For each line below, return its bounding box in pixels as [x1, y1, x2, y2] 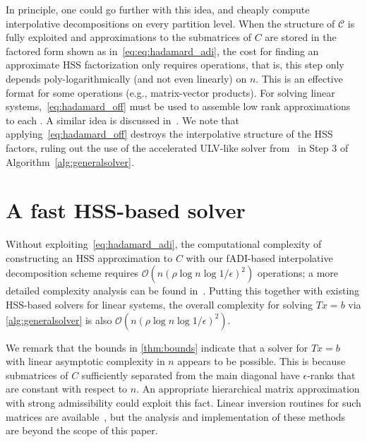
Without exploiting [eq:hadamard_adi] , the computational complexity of [6, 237, 322, 251]
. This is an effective [255, 71, 343, 85]
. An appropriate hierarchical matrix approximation [136, 381, 360, 396]
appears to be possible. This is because [177, 354, 346, 369]
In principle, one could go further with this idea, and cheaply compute [6, 2, 310, 16]
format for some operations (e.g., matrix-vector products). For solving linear [6, 85, 335, 100]
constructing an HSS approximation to [6, 250, 173, 265]
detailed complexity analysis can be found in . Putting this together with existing [6, 283, 360, 298]
